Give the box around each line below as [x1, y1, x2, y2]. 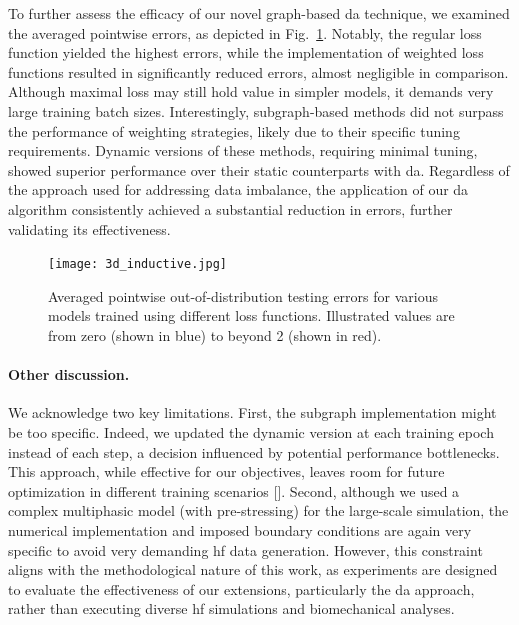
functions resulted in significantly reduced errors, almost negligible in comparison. [8, 61, 509, 82]
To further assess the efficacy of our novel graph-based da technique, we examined [8, 3, 510, 23]
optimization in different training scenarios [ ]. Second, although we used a [8, 480, 460, 501]
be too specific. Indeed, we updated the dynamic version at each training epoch [8, 421, 494, 442]
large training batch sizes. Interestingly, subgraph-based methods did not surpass [8, 100, 504, 121]
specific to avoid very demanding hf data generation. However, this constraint [8, 539, 483, 560]
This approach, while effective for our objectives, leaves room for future [8, 461, 445, 482]
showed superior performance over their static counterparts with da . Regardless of [8, 159, 510, 180]
